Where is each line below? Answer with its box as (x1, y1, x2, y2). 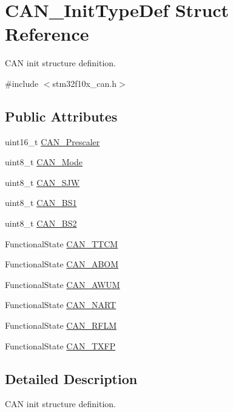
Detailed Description (5, 369, 138, 388)
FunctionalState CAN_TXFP (5, 339, 116, 352)
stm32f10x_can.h (52, 77, 117, 89)
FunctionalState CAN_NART (5, 298, 116, 311)
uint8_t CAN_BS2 (5, 217, 77, 230)
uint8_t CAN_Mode (5, 156, 83, 168)
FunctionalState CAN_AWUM (5, 278, 120, 290)
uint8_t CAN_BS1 (5, 196, 77, 209)
